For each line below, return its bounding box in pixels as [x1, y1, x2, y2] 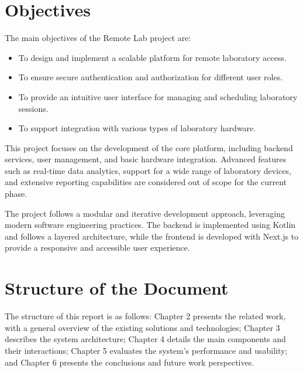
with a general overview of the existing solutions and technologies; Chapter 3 [5, 321, 280, 333]
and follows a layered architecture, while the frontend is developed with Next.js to [5, 230, 299, 242]
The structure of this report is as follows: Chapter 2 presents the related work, [5, 310, 286, 322]
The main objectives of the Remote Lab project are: [5, 32, 191, 44]
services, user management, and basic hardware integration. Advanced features [5, 153, 287, 165]
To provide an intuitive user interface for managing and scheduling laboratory [18, 90, 298, 103]
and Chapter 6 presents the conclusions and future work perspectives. [5, 356, 254, 368]
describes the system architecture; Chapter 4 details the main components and [5, 333, 286, 345]
